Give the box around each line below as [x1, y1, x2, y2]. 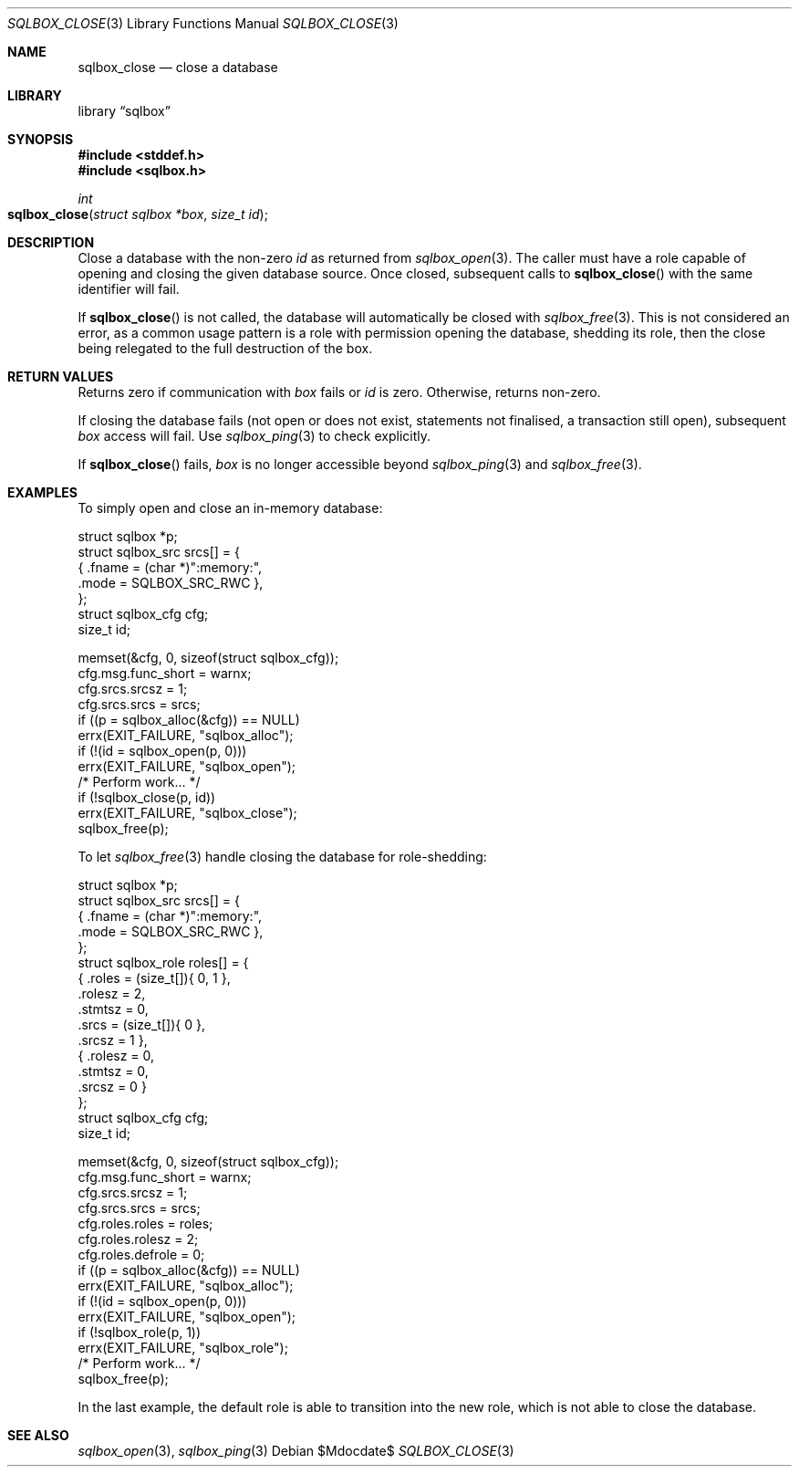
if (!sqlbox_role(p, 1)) [78, 1324, 202, 1340]
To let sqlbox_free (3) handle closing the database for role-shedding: [78, 849, 487, 864]
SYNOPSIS [7, 131, 74, 147]
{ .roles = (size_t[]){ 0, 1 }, [78, 970, 231, 986]
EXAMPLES [7, 485, 78, 500]
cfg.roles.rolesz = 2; [78, 1231, 199, 1247]
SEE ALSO [7, 1427, 69, 1443]
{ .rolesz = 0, [78, 1048, 155, 1063]
